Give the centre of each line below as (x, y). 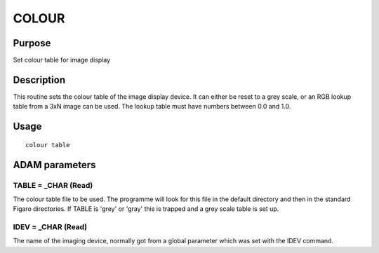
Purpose (32, 43)
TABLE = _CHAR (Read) (53, 185)
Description (39, 80)
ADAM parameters (54, 165)
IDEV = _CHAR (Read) (50, 227)
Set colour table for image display (62, 60)
